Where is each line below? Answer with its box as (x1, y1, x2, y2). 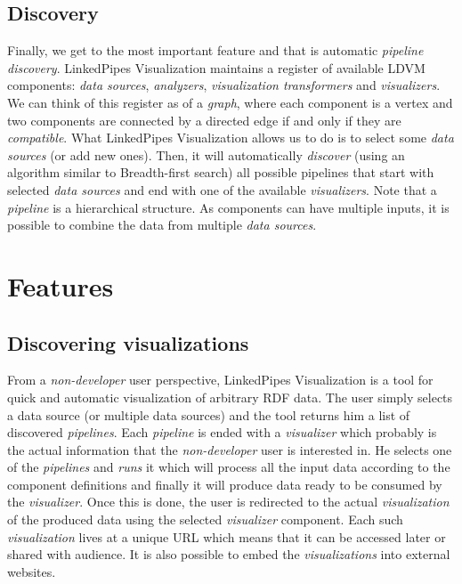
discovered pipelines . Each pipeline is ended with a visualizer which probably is (7, 423, 437, 442)
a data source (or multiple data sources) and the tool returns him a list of (7, 405, 410, 424)
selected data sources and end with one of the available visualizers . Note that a (7, 180, 437, 199)
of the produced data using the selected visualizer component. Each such (7, 510, 403, 529)
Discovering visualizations (7, 328, 249, 356)
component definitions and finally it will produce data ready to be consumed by (7, 474, 442, 493)
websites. (7, 562, 56, 580)
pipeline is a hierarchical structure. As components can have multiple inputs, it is (7, 198, 450, 216)
